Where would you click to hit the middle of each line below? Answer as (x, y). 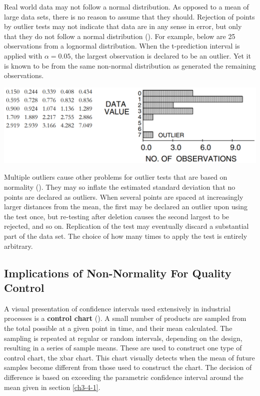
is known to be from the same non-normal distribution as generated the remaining (130, 65)
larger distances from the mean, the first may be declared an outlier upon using (126, 207)
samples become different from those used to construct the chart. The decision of (128, 367)
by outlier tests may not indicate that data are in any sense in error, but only (123, 26)
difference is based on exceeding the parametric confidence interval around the (124, 377)
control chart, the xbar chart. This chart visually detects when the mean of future (129, 357)
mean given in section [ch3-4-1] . (52, 387)
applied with (23, 55)
